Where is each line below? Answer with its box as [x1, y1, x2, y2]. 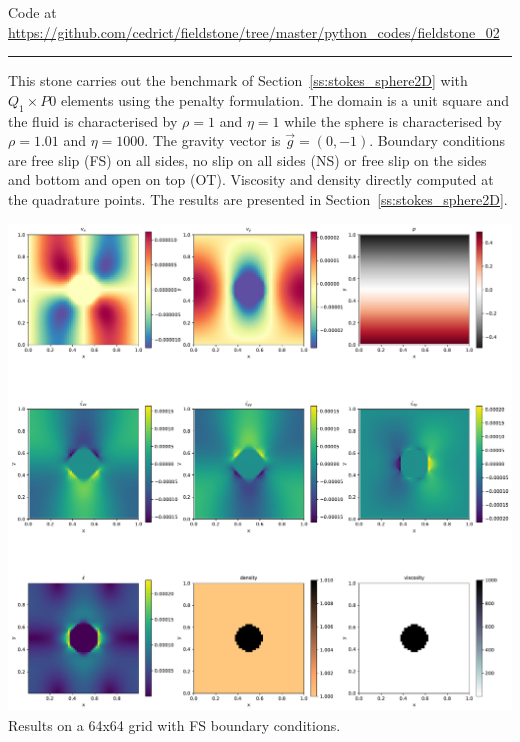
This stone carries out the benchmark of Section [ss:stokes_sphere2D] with [8, 70, 468, 91]
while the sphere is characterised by [284, 110, 502, 131]
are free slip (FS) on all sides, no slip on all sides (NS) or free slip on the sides [8, 149, 487, 170]
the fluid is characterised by [8, 110, 178, 131]
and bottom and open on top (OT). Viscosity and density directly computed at [8, 169, 494, 190]
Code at [8, 2, 57, 22]
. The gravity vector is [144, 130, 281, 151]
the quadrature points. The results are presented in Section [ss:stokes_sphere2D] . [8, 188, 508, 209]
